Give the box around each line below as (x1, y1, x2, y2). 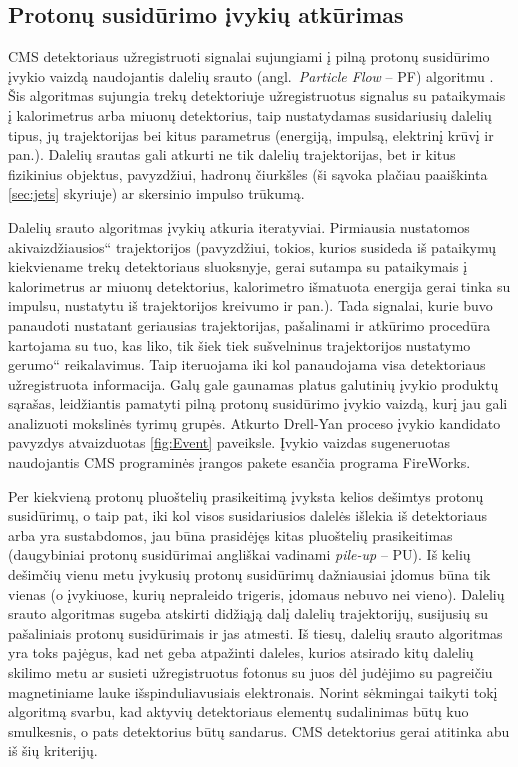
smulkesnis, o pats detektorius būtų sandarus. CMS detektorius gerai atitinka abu (8, 720, 510, 741)
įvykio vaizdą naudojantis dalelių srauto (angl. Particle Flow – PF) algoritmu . (8, 65, 494, 86)
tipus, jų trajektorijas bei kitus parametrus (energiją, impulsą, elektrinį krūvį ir (8, 124, 494, 145)
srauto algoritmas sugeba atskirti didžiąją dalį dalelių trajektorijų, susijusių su (8, 603, 489, 624)
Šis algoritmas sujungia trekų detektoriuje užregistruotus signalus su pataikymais (8, 85, 506, 106)
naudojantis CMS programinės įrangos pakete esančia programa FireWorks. (8, 452, 471, 473)
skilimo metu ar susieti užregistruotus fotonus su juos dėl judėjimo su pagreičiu (8, 662, 493, 683)
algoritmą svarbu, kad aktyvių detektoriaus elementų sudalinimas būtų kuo (8, 701, 469, 722)
